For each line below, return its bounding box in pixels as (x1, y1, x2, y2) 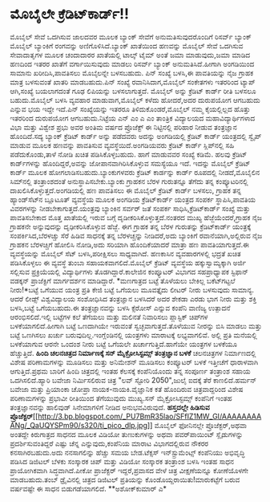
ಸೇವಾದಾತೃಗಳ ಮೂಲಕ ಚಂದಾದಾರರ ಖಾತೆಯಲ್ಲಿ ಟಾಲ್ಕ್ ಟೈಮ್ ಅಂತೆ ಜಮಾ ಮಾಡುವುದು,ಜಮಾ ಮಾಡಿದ (10, 50, 251, 59)
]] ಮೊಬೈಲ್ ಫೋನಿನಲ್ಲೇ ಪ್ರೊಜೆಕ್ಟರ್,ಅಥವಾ (147, 420, 248, 430)
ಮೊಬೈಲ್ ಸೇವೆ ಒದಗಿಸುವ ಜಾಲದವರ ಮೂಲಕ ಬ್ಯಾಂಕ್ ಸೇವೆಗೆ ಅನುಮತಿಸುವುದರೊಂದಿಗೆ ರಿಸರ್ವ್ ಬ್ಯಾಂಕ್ (10, 31, 252, 41)
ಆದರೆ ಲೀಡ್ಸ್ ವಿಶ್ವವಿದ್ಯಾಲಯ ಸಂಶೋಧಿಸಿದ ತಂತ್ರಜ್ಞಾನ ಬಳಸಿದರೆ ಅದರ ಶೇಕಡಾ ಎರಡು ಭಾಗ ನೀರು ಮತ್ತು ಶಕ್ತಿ (10, 294, 257, 304)
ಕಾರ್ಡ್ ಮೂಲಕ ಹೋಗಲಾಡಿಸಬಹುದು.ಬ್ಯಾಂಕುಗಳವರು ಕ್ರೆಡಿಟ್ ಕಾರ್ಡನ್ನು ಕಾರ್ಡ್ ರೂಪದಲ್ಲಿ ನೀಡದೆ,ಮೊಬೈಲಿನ (10, 167, 260, 177)
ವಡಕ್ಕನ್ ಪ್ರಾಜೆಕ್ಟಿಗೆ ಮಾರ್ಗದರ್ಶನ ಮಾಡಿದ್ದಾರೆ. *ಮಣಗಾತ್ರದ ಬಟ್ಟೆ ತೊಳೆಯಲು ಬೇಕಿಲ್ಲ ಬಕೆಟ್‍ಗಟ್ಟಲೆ (10, 275, 236, 285)
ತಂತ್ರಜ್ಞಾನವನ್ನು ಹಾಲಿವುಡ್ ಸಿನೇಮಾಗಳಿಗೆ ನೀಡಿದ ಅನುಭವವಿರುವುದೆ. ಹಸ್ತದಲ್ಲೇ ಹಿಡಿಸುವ (10, 402, 210, 412)
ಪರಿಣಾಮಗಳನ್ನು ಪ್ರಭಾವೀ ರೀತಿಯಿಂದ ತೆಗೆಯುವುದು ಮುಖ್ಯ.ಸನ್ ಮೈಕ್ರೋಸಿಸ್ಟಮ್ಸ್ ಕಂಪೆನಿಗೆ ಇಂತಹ (10, 393, 232, 402)
